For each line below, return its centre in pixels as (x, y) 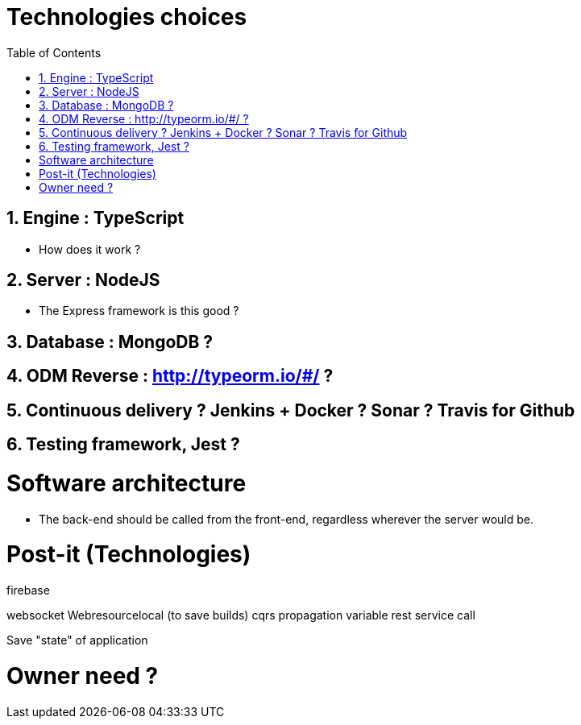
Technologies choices (127, 17)
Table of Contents (54, 52)
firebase (28, 590)
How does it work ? (90, 249)
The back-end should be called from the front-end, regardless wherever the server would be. (286, 519)
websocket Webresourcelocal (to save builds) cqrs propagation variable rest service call (241, 615)
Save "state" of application (77, 640)
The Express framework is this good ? (139, 311)
